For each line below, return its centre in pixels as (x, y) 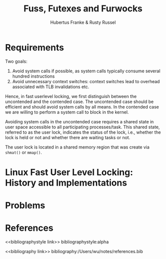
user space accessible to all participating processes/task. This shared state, (83, 127)
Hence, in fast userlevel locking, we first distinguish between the (71, 96)
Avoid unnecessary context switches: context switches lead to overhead (86, 81)
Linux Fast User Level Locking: (69, 172)
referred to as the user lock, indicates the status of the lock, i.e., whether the (83, 132)
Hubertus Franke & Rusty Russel (83, 22)
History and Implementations (66, 182)
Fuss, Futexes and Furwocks (83, 9)
